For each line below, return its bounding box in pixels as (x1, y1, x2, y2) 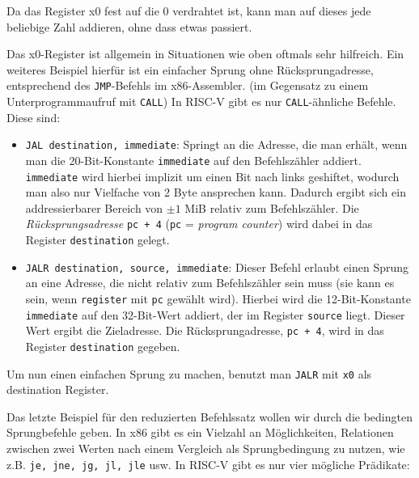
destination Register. (6, 381, 109, 398)
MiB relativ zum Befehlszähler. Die (184, 199, 359, 216)
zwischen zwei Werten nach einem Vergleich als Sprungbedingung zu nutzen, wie (6, 440, 405, 457)
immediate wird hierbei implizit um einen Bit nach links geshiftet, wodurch (25, 167, 400, 184)
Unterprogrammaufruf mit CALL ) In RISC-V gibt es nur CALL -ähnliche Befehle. (6, 93, 396, 110)
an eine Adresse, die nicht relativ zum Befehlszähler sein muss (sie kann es (25, 274, 395, 291)
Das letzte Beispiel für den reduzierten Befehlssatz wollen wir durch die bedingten (6, 408, 413, 425)
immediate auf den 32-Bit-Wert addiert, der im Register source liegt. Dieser (25, 306, 405, 323)
